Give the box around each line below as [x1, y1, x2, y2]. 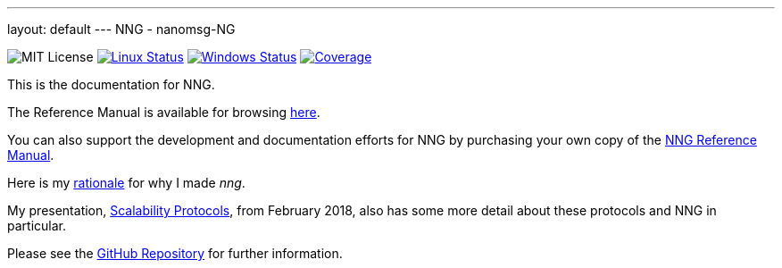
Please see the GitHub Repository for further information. [7, 246, 343, 261]
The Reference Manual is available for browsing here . [7, 105, 320, 120]
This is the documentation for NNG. [7, 77, 215, 92]
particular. [7, 218, 66, 233]
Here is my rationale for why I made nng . [7, 175, 245, 190]
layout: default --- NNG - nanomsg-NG [7, 21, 236, 37]
